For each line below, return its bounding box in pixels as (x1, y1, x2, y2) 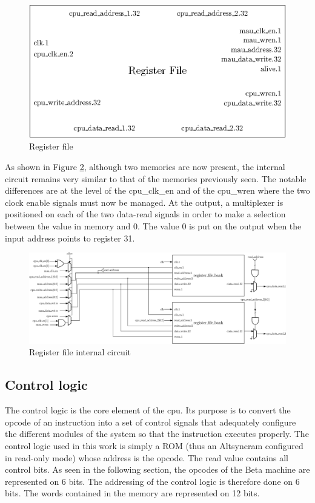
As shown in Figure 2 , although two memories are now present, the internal (5, 160, 285, 173)
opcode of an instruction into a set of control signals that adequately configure (5, 415, 296, 428)
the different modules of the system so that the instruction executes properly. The (5, 427, 309, 440)
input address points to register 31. (5, 231, 135, 244)
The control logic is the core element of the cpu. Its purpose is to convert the (5, 404, 291, 416)
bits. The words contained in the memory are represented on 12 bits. (5, 487, 260, 499)
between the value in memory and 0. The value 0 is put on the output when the (5, 219, 302, 232)
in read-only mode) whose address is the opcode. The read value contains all (5, 451, 288, 464)
